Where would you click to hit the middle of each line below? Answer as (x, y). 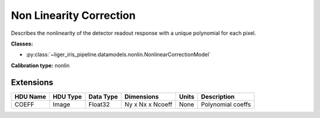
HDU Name (31, 96)
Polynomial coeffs (226, 104)
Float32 (99, 104)
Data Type (103, 96)
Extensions (32, 82)
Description (218, 96)
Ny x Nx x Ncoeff (149, 104)
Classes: (22, 44)
